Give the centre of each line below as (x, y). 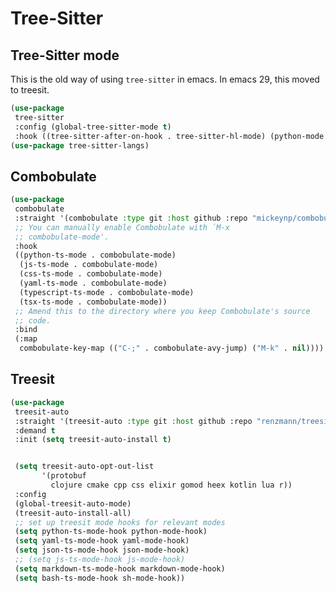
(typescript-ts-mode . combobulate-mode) (107, 292)
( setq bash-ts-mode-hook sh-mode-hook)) (100, 578)
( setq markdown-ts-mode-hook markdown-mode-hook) (120, 568)
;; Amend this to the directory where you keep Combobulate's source (162, 311)
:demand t (35, 430)
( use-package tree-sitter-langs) (80, 145)
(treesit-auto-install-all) (73, 513)
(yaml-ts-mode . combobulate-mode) (93, 283)
